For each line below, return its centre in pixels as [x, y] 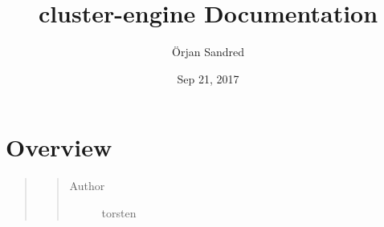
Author [87, 186]
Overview [59, 147]
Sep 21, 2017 [208, 78]
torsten [119, 212]
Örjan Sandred [208, 52]
